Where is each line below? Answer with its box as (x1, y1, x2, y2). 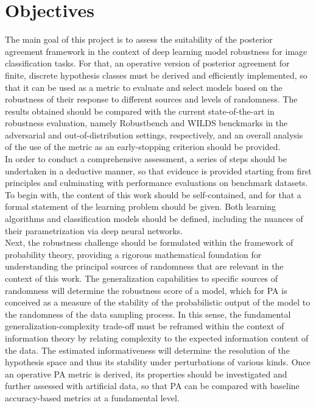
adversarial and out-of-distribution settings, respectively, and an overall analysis (5, 128, 303, 141)
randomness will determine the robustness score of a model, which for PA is (5, 284, 287, 296)
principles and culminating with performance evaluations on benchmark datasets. (5, 176, 308, 189)
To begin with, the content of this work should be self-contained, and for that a (5, 188, 301, 201)
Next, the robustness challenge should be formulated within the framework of (5, 236, 293, 249)
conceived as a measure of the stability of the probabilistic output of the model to (5, 296, 311, 309)
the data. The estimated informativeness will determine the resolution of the (5, 343, 290, 356)
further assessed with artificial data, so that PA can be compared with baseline (5, 379, 300, 392)
